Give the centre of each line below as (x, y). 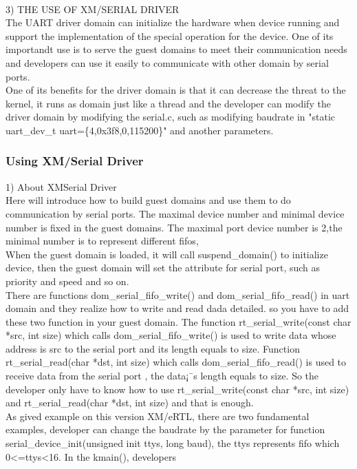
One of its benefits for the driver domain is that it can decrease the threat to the (176, 90)
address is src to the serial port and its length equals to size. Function (153, 348)
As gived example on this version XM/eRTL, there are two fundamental (158, 416)
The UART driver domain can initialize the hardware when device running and (173, 22)
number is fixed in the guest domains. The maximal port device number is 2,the (174, 227)
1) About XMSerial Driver (61, 186)
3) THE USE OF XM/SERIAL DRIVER (93, 9)
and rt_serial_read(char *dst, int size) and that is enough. (130, 403)
